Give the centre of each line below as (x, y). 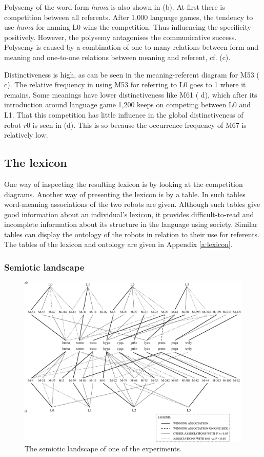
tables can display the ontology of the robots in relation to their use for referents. (132, 234)
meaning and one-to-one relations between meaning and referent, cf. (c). (117, 57)
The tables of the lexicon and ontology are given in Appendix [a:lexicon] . (118, 244)
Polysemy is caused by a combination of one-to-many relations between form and (131, 47)
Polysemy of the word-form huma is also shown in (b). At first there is (115, 7)
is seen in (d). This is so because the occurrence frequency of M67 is (139, 125)
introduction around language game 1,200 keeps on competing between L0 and (128, 104)
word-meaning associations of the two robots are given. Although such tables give (132, 204)
